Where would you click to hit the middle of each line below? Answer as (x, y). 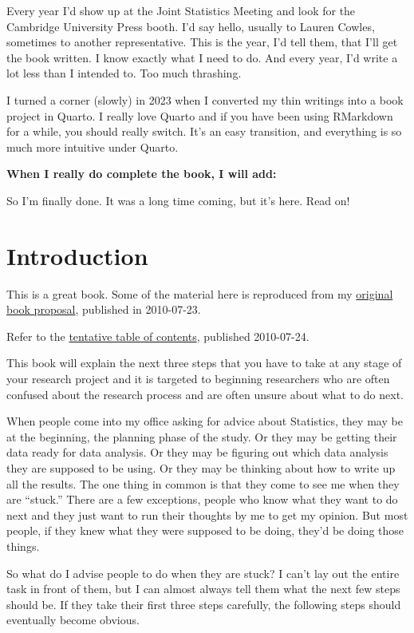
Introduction (77, 255)
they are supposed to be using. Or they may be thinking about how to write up (201, 468)
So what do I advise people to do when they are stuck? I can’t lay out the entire (203, 573)
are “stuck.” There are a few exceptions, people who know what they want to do (202, 499)
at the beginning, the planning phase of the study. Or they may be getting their (202, 436)
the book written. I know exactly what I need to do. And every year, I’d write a (202, 57)
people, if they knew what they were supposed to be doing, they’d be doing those (205, 530)
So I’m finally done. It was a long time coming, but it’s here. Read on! (178, 200)
